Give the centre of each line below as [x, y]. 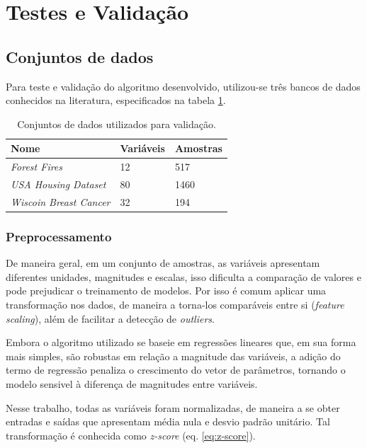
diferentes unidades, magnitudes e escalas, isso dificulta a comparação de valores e [183, 276]
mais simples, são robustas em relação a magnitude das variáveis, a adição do [173, 356]
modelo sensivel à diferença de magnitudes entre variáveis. [132, 383]
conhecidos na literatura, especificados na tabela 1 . [116, 100]
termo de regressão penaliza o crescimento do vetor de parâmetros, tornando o [176, 370]
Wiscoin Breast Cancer [61, 201]
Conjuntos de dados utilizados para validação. [117, 124]
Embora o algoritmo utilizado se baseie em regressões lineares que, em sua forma [181, 342]
